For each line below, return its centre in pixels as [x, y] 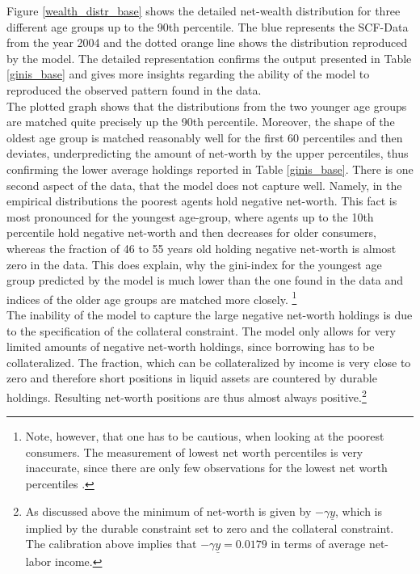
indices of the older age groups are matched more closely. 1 [152, 298]
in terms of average [318, 544]
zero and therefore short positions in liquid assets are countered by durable [192, 378]
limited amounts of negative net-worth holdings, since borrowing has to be [191, 346]
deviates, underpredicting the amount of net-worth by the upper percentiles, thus [208, 153]
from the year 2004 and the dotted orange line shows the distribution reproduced [207, 42]
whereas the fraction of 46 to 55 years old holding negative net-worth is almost [202, 248]
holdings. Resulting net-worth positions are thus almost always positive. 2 [187, 395]
